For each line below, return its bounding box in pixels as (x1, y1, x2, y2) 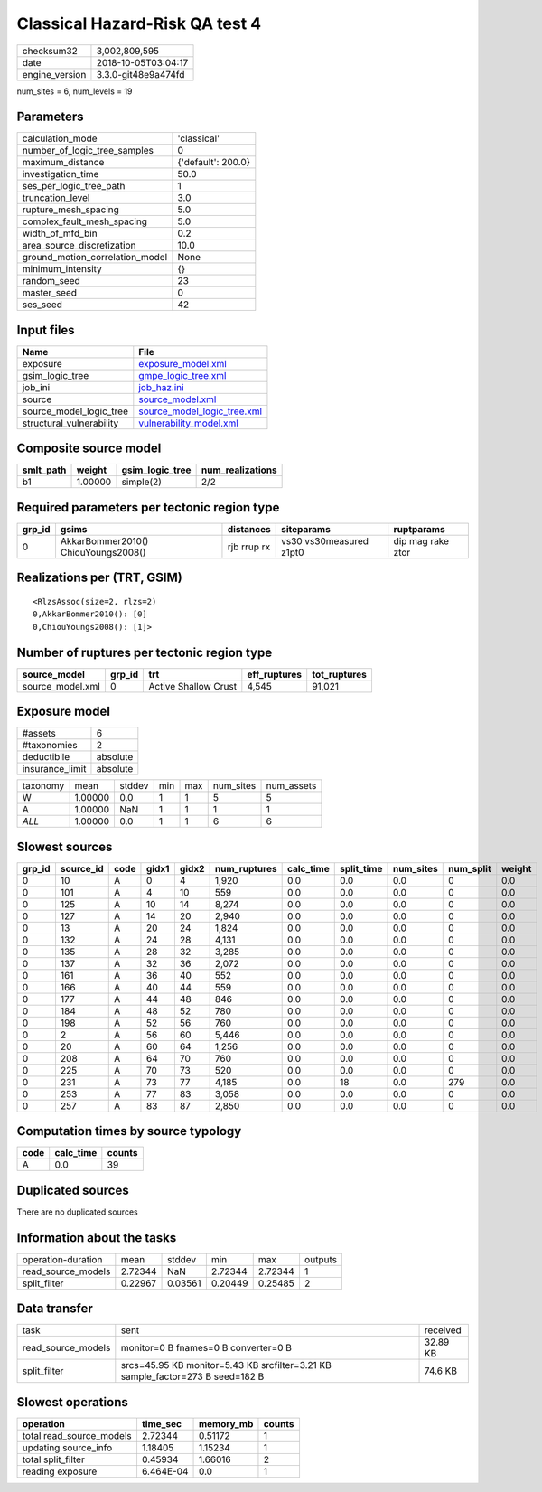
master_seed (22, 286, 77, 299)
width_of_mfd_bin (22, 227, 98, 239)
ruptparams (393, 523, 446, 535)
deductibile (22, 751, 70, 764)
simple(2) (121, 475, 163, 488)
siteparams (280, 523, 332, 535)
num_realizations (201, 464, 277, 476)
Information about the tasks (16, 1230, 177, 1245)
